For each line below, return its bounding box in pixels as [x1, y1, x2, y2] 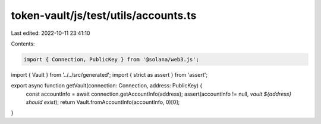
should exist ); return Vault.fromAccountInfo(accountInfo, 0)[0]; [26, 99, 180, 106]
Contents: [11, 40, 35, 47]
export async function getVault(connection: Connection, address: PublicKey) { [11, 82, 203, 89]
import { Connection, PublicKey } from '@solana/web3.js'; [23, 56, 199, 63]
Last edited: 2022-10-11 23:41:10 [11, 30, 90, 37]
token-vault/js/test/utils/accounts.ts [11, 9, 197, 22]
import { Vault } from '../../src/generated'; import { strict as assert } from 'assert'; [11, 71, 208, 78]
